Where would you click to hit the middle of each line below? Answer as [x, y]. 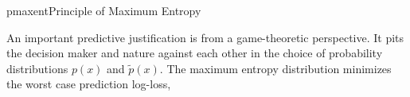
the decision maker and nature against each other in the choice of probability [195, 53]
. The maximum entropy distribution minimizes [275, 68]
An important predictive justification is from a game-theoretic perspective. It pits [205, 37]
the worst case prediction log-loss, [89, 84]
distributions [37, 68]
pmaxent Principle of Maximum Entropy [104, 10]
